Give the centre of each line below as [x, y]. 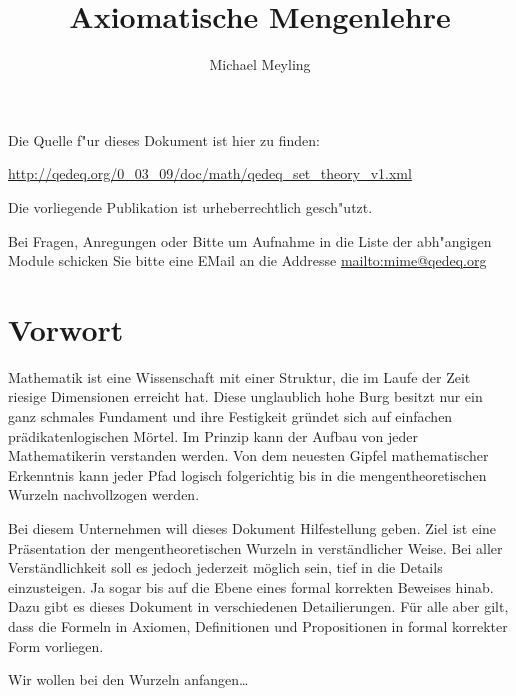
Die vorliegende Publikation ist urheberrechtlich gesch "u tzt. [190, 206]
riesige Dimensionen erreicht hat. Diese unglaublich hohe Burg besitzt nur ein [245, 396]
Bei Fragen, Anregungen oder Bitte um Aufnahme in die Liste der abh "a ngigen [250, 240]
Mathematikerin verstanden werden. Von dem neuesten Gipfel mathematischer [248, 455]
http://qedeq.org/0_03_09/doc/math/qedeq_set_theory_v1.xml [210, 173]
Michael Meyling [260, 64]
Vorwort [66, 328]
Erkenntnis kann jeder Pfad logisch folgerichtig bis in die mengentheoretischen [247, 474]
